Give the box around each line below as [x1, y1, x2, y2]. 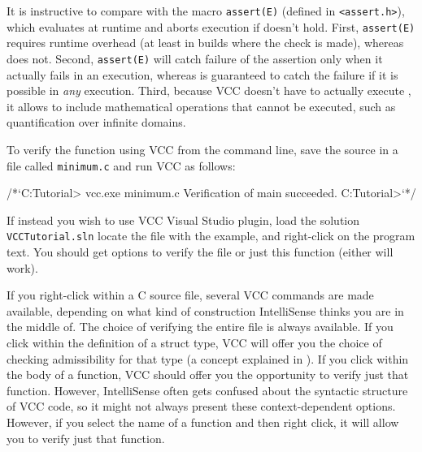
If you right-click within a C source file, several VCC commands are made [7, 286, 374, 303]
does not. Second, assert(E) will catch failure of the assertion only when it [7, 50, 383, 67]
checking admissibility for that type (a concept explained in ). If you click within [7, 350, 409, 367]
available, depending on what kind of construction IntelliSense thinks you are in [7, 302, 404, 319]
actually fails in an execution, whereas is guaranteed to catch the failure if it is [7, 66, 398, 83]
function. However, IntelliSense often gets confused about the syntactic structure [7, 381, 408, 398]
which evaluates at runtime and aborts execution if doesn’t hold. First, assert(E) [7, 18, 415, 35]
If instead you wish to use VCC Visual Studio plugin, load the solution [7, 211, 360, 228]
